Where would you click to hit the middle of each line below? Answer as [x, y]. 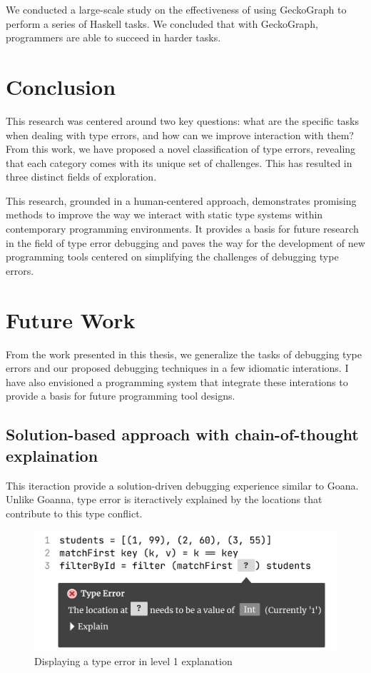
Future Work [71, 319]
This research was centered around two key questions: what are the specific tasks [183, 120]
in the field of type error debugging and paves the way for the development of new [185, 242]
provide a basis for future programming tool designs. [121, 396]
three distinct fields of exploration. [81, 177]
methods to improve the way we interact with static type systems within [164, 214]
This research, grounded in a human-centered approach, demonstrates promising [181, 200]
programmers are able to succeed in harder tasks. [113, 37]
